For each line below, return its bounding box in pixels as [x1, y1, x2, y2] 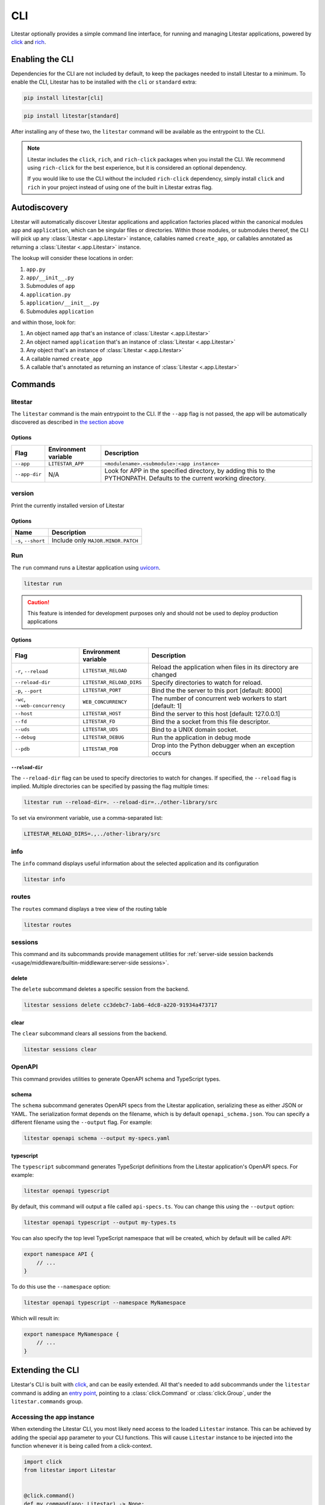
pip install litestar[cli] [23, 95, 104, 102]
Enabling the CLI [11, 54, 74, 64]
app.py [26, 265, 46, 273]
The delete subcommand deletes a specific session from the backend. [11, 985, 190, 993]
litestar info [23, 876, 66, 883]
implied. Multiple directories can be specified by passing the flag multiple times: [11, 783, 209, 790]
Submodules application [26, 308, 94, 315]
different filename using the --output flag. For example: [11, 1119, 153, 1126]
